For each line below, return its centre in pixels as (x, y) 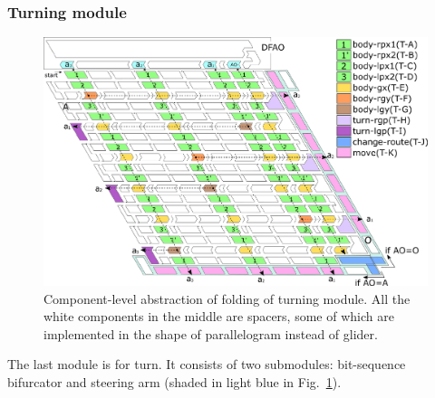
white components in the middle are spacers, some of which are (219, 316)
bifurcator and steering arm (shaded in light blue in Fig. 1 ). (174, 381)
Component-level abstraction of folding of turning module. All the (227, 298)
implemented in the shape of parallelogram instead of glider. (211, 333)
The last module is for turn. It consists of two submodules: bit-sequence (207, 364)
